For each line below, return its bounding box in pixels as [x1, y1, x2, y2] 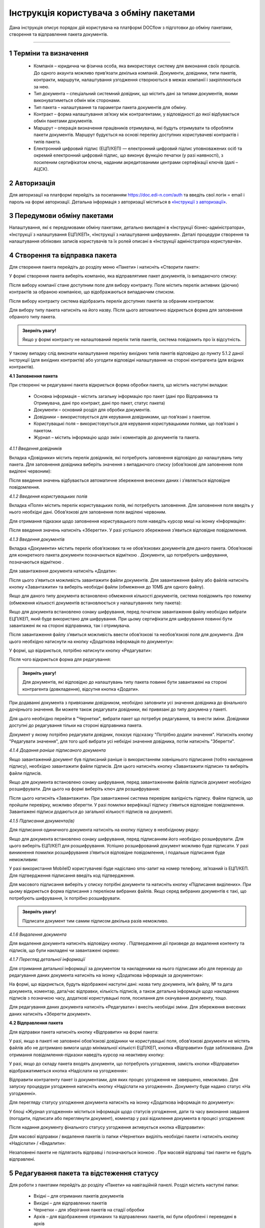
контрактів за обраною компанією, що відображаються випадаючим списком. [9, 289, 175, 295]
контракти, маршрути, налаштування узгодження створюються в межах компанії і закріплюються [33, 77, 241, 83]
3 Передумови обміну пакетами [9, 212, 114, 220]
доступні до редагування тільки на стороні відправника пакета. [9, 723, 143, 728]
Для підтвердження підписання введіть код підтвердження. [9, 872, 135, 878]
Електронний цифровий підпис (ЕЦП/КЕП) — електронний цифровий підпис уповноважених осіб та [33, 145, 242, 152]
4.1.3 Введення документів [9, 536, 65, 542]
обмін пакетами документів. [33, 118, 93, 124]
